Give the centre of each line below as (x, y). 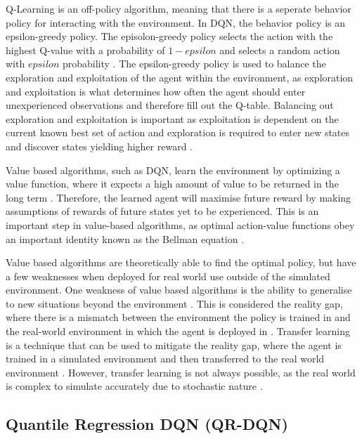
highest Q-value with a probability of (85, 50)
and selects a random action (280, 50)
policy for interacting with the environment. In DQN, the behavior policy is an (176, 22)
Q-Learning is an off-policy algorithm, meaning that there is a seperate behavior (179, 8)
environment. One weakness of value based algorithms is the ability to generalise (179, 290)
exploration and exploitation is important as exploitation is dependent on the (172, 118)
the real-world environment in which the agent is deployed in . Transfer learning (178, 331)
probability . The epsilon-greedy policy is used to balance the (194, 64)
